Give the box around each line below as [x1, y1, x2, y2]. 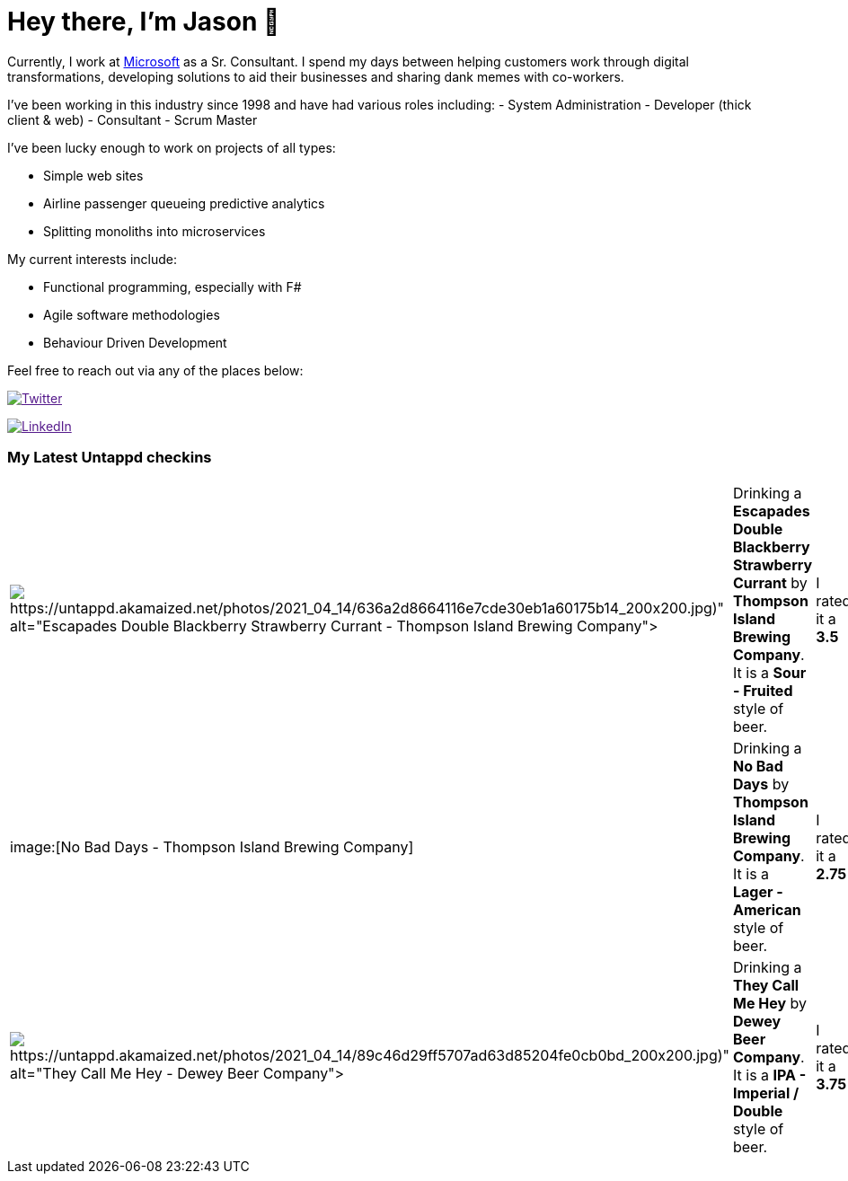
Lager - [732, 882, 783, 901]
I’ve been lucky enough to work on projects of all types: [7, 139, 336, 155]
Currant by [732, 573, 808, 592]
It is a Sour [732, 663, 807, 682]
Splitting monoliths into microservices [43, 223, 266, 239]
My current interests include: [7, 251, 177, 267]
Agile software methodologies [43, 306, 220, 322]
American [732, 900, 801, 919]
